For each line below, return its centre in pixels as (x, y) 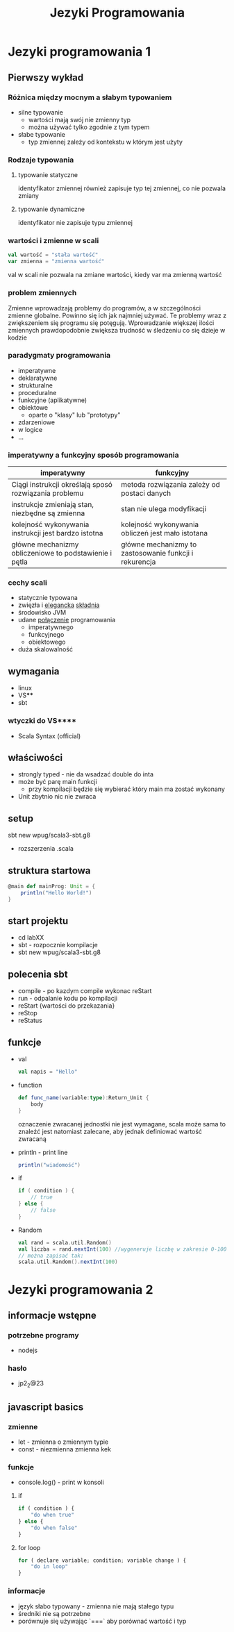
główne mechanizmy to (159, 544)
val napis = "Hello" (48, 1072)
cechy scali (27, 583)
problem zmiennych (42, 293)
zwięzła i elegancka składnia (59, 605)
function (30, 1085)
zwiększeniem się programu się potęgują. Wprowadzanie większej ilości (111, 323)
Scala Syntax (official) (49, 736)
